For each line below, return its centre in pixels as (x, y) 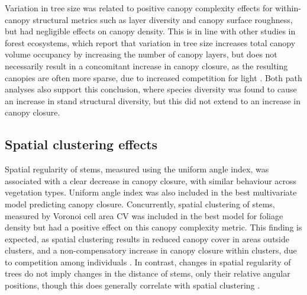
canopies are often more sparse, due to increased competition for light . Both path (153, 77)
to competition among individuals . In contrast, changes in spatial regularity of (148, 262)
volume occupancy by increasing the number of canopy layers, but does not (141, 54)
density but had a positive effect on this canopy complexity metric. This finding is (153, 227)
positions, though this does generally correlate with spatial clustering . (133, 285)
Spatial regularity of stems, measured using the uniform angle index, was (137, 169)
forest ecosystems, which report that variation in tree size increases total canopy (150, 42)
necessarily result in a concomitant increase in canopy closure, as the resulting (146, 65)
